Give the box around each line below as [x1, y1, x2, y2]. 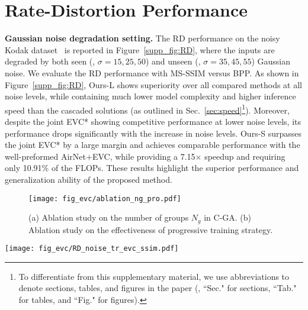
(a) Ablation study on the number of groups [28, 211, 189, 224]
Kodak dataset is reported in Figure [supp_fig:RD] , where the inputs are [5, 43, 275, 56]
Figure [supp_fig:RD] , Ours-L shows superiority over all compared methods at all [5, 78, 303, 91]
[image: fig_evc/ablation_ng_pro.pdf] [28, 194, 181, 203]
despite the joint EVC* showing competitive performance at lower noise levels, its [5, 115, 301, 127]
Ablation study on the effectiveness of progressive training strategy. [28, 223, 273, 235]
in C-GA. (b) [204, 211, 252, 224]
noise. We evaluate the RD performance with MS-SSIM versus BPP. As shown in [5, 66, 299, 79]
